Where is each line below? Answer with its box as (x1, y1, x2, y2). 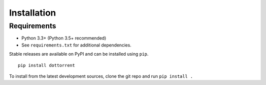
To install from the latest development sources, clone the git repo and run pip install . (9, 73, 193, 79)
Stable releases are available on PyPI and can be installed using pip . (9, 51, 149, 57)
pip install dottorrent (18, 63, 75, 68)
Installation (9, 7, 56, 18)
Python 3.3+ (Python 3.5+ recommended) (21, 35, 106, 41)
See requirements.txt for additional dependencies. (21, 42, 132, 48)
